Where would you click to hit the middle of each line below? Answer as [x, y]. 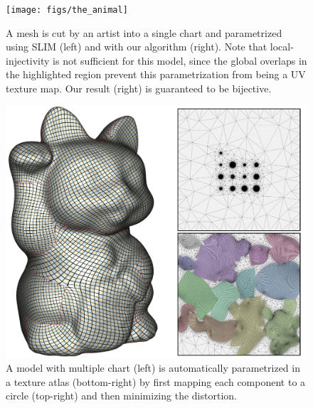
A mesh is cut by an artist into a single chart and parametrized [144, 32]
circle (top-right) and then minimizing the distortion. [121, 396]
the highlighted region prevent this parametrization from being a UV [156, 74]
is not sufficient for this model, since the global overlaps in [180, 60]
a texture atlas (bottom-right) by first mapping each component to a [156, 381]
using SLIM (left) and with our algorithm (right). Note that [137, 47]
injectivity [28, 60]
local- [282, 47]
